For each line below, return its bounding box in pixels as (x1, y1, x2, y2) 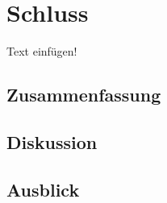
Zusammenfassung (6, 82, 161, 107)
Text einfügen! (6, 43, 77, 60)
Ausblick (6, 176, 80, 201)
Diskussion (6, 129, 98, 154)
